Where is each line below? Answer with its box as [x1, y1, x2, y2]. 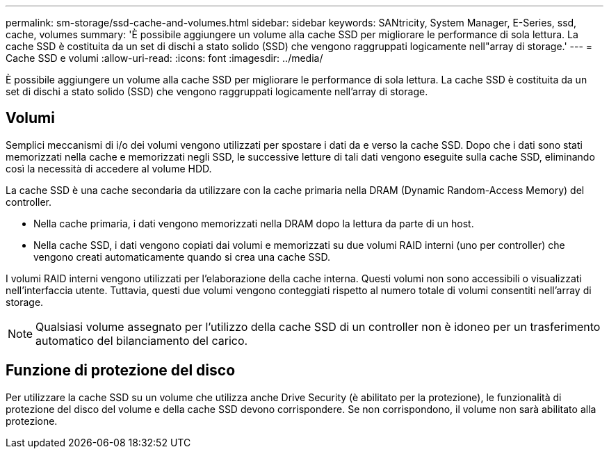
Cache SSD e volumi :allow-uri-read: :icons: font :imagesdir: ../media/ [6, 52, 323, 64]
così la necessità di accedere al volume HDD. [6, 162, 212, 175]
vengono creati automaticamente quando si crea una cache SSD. [33, 250, 330, 263]
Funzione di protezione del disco [6, 362, 236, 380]
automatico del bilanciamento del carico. [35, 333, 248, 348]
